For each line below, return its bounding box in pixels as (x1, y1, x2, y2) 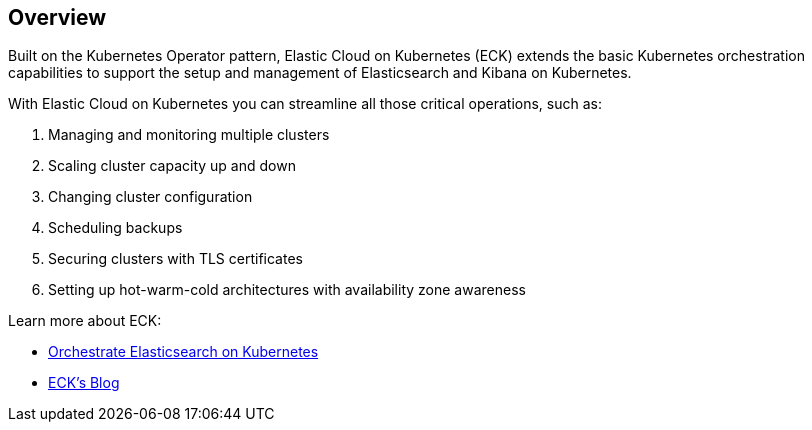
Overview (8, 5, 107, 30)
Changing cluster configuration (48, 188, 253, 206)
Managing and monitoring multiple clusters (48, 126, 330, 144)
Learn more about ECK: (8, 312, 162, 330)
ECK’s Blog (48, 374, 120, 392)
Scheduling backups (48, 219, 183, 237)
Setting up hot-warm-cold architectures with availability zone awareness (48, 281, 526, 299)
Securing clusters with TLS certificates (48, 250, 303, 268)
